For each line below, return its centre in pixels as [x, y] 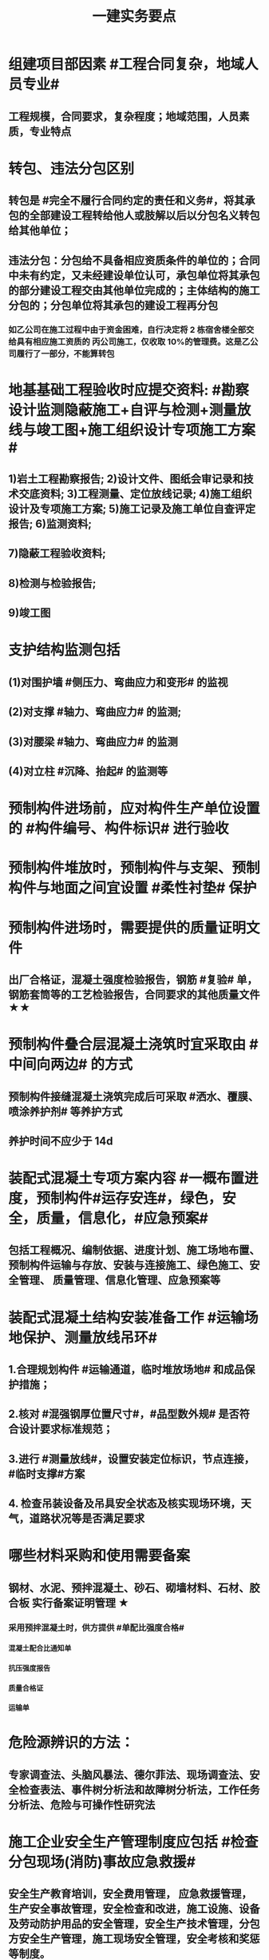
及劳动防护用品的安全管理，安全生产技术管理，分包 [134, 1924]
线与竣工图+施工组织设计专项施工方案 [132, 430]
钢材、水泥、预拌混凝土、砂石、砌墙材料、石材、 [129, 1588]
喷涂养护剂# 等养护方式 [65, 1111]
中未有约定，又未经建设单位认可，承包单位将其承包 [134, 275]
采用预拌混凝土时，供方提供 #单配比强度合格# [97, 1627]
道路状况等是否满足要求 [87, 1519]
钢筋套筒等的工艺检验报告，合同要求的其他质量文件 [134, 994]
